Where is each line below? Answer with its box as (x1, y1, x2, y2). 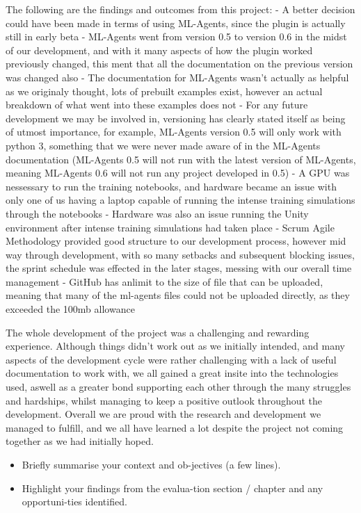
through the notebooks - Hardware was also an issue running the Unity (6, 206, 309, 220)
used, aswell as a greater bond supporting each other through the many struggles (6, 380, 351, 394)
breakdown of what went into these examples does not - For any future (6, 97, 308, 112)
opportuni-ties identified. (22, 494, 127, 509)
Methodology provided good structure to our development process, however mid (6, 234, 346, 248)
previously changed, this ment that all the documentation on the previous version (6, 56, 353, 71)
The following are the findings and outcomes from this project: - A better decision (6, 2, 355, 16)
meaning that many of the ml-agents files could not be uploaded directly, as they (6, 288, 350, 302)
